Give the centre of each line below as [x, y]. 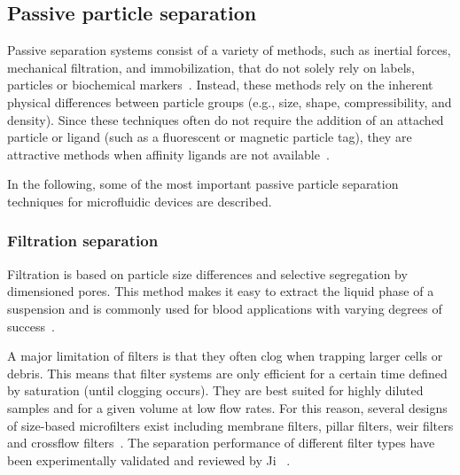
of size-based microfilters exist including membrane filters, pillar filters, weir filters [230, 425]
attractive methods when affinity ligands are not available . [168, 154]
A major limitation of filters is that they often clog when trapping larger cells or [225, 356]
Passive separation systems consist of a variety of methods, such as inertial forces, [229, 50]
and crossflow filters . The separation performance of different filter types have [221, 443]
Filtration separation [83, 241]
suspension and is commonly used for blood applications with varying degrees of [225, 308]
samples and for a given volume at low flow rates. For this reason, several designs [227, 407]
